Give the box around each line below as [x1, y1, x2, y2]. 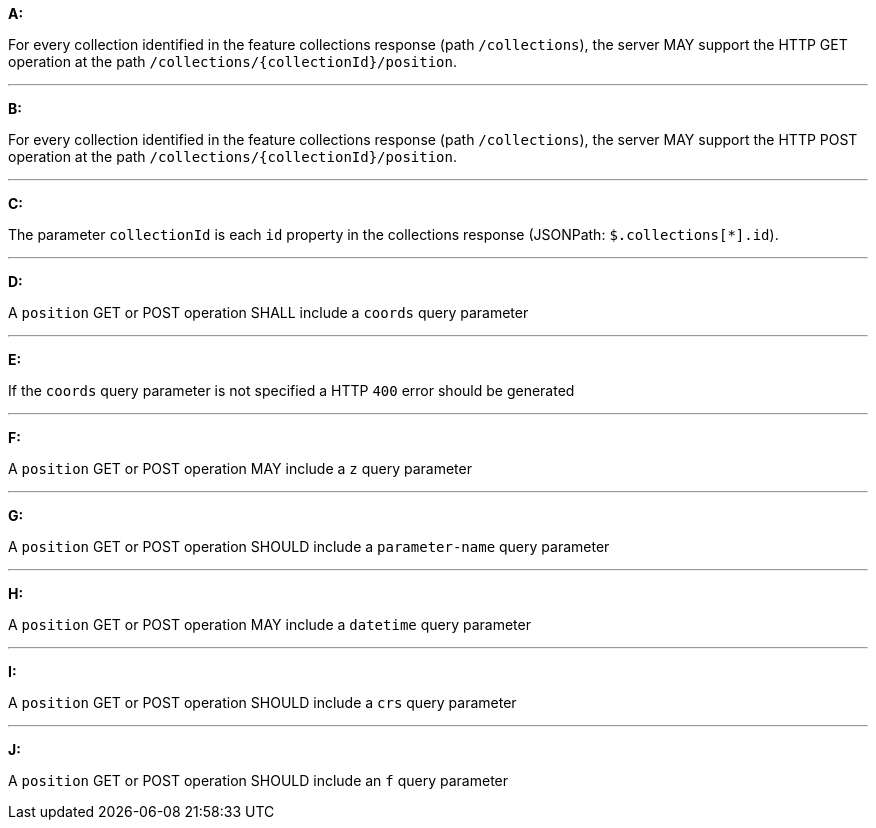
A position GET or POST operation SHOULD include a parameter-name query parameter [8, 538, 610, 555]
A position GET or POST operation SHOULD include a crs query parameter [8, 694, 517, 711]
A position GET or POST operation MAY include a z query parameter [8, 460, 472, 477]
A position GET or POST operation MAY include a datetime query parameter [8, 616, 531, 633]
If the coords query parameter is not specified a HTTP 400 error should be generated [8, 382, 575, 399]
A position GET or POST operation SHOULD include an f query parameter [8, 772, 509, 789]
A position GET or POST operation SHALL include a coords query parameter [8, 304, 529, 321]
